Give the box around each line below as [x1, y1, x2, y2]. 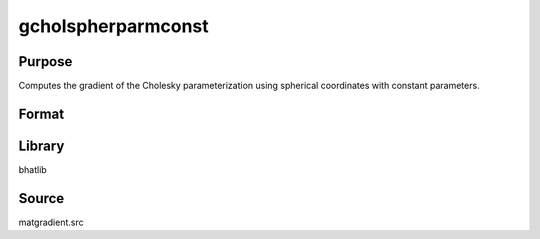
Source [18, 190, 65, 207]
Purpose [18, 53, 73, 70]
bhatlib [18, 163, 47, 175]
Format [18, 105, 65, 122]
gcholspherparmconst [18, 15, 209, 37]
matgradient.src [18, 216, 84, 228]
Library [18, 137, 65, 154]
